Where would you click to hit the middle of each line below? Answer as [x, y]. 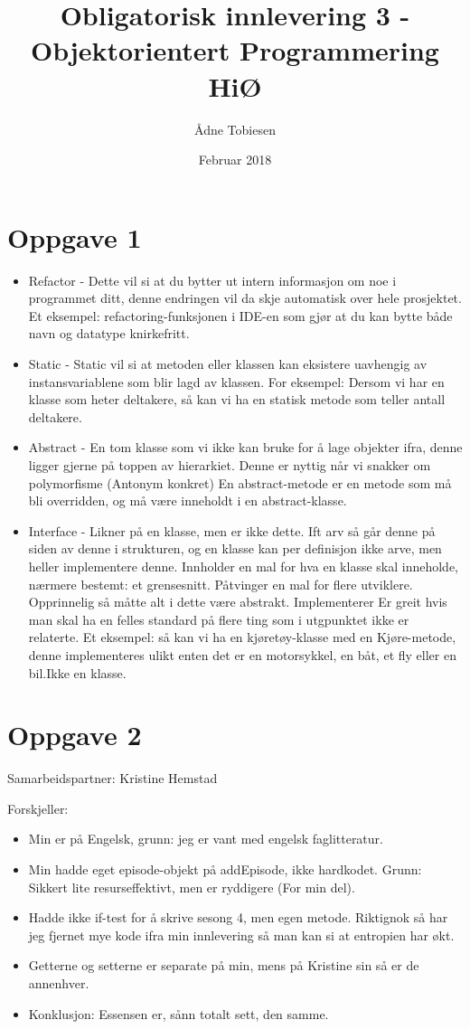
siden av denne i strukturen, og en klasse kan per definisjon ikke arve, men [235, 548]
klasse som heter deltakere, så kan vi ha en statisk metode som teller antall [237, 399]
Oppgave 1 [75, 236]
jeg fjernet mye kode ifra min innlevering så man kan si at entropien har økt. [241, 935]
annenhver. [59, 982]
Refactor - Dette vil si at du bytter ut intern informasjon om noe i [212, 280]
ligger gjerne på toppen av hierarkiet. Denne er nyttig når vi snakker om [230, 464]
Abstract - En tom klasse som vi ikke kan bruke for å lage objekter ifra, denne [245, 447]
